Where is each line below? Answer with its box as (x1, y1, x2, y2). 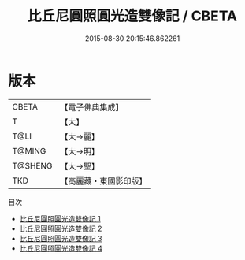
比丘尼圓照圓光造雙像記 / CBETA (27, 7, 238, 25)
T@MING (12, 145, 46, 156)
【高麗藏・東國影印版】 (60, 175, 147, 186)
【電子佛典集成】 (60, 102, 124, 113)
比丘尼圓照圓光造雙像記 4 (19, 243, 102, 253)
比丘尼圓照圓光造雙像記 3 (19, 233, 102, 243)
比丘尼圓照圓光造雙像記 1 (19, 214, 101, 223)
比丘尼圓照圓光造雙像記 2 (19, 224, 102, 233)
